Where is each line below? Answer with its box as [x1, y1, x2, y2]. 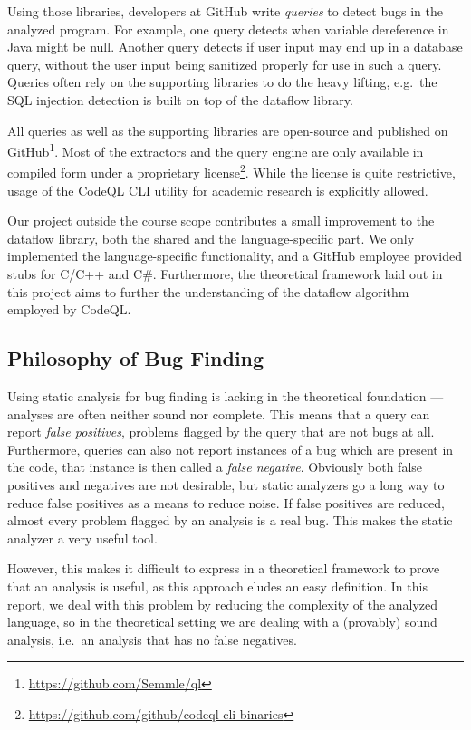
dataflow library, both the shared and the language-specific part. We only [7, 228, 415, 247]
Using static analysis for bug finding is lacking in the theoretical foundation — [7, 387, 444, 406]
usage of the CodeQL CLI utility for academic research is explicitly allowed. [7, 180, 428, 199]
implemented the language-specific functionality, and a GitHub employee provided [7, 246, 462, 265]
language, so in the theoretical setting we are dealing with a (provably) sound [7, 612, 437, 631]
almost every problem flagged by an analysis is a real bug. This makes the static [7, 511, 453, 530]
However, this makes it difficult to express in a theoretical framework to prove [7, 559, 440, 578]
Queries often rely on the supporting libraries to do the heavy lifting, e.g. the [7, 72, 437, 91]
